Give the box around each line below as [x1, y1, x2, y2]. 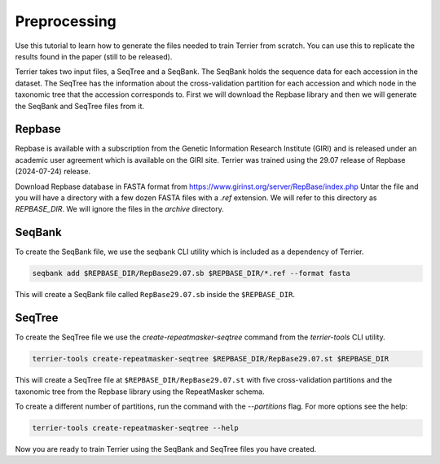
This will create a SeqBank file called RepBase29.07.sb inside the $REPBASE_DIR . [15, 290, 295, 300]
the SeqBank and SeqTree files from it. [15, 101, 145, 111]
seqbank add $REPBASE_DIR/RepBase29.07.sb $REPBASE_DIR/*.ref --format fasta [32, 269, 350, 278]
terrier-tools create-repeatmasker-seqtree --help [32, 423, 240, 432]
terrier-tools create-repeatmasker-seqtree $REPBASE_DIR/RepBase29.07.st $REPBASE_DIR [32, 354, 389, 364]
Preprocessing [15, 12, 117, 30]
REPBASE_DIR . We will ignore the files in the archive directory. [15, 204, 224, 214]
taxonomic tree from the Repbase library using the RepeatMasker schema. [15, 387, 265, 396]
